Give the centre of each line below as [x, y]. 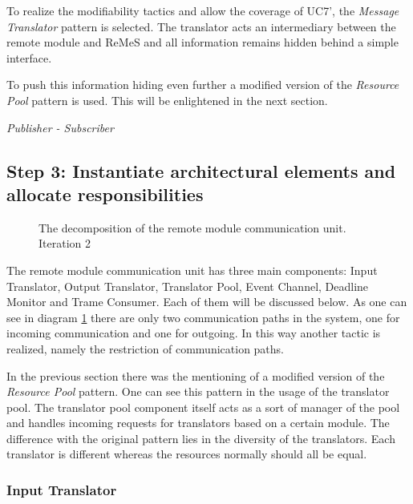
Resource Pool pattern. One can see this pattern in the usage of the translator [198, 391]
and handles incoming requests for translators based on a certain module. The [198, 423]
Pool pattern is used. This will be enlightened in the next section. [167, 100]
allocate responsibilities [105, 194]
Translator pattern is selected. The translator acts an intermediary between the [201, 26]
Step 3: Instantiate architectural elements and [201, 170]
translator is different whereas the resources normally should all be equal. [187, 454]
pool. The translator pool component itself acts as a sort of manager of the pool [203, 407]
